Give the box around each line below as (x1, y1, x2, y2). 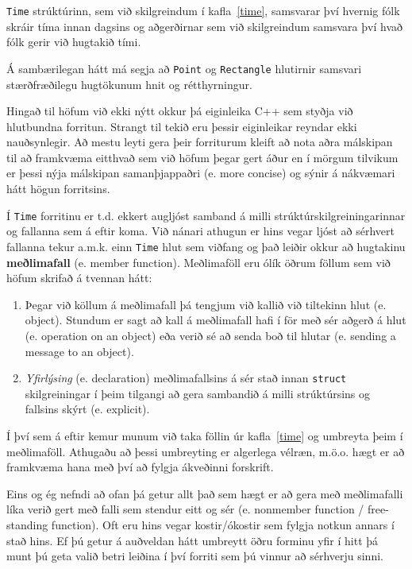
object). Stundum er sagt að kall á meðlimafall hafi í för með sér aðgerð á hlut (25, 312, 406, 328)
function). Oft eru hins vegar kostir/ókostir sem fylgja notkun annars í (51, 516, 395, 532)
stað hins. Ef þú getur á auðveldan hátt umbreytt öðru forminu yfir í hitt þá (6, 532, 379, 548)
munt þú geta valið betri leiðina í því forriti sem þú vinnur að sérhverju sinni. (6, 548, 383, 564)
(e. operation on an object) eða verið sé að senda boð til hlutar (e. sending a (25, 327, 396, 343)
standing (6, 516, 48, 532)
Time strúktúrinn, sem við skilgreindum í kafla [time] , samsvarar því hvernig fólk (6, 2, 400, 18)
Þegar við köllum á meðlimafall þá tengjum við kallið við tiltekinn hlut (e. (25, 296, 387, 312)
